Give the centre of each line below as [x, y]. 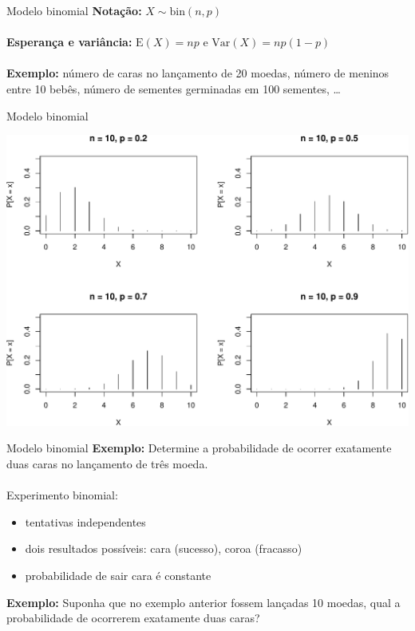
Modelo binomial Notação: [74, 10]
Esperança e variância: [69, 42]
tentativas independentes [85, 521]
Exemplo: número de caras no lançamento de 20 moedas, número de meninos [198, 73]
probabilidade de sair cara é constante [118, 576]
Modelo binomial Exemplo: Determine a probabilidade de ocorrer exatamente [199, 448]
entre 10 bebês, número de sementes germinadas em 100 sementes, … [174, 88]
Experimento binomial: [62, 495]
